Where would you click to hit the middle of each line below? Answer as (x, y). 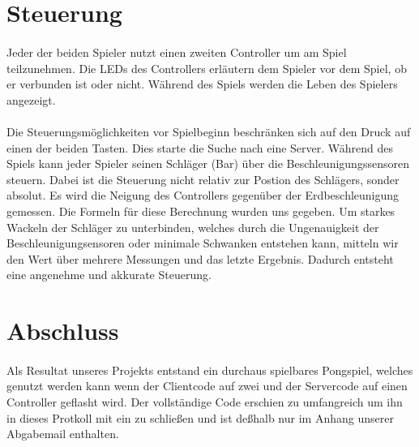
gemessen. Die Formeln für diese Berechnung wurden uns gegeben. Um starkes (201, 211)
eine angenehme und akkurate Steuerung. (109, 275)
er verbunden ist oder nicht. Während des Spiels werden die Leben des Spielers (202, 84)
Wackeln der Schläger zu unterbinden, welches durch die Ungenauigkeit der (193, 227)
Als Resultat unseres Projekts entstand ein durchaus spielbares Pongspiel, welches (210, 370)
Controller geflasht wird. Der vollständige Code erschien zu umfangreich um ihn (205, 402)
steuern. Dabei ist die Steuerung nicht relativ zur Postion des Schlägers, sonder (203, 179)
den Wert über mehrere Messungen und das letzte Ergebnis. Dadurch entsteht (200, 258)
